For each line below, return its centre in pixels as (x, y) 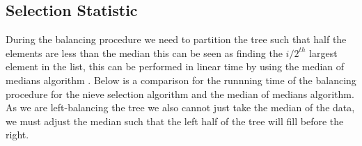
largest (323, 52)
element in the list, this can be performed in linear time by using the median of (175, 66)
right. (17, 135)
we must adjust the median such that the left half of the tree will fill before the (175, 121)
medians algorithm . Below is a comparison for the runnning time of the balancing (181, 80)
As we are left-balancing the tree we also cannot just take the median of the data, (180, 107)
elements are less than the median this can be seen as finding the (144, 52)
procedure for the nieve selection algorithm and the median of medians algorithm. (180, 94)
